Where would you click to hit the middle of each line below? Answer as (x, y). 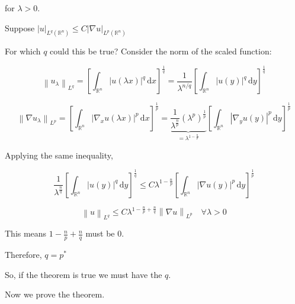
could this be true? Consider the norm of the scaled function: (161, 51)
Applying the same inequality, (59, 155)
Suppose (20, 28)
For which (23, 51)
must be (100, 233)
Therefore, (23, 255)
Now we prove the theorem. (55, 294)
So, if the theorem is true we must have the (84, 274)
